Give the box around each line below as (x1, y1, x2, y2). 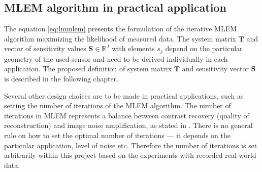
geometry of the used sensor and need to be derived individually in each (4, 53, 228, 64)
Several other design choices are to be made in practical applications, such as (4, 90, 244, 101)
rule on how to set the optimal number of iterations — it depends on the (4, 130, 231, 140)
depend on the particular (165, 43, 243, 54)
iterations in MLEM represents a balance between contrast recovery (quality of (4, 110, 249, 120)
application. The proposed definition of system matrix (4, 63, 172, 74)
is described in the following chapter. (4, 73, 119, 84)
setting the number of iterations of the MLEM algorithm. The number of (4, 100, 231, 111)
